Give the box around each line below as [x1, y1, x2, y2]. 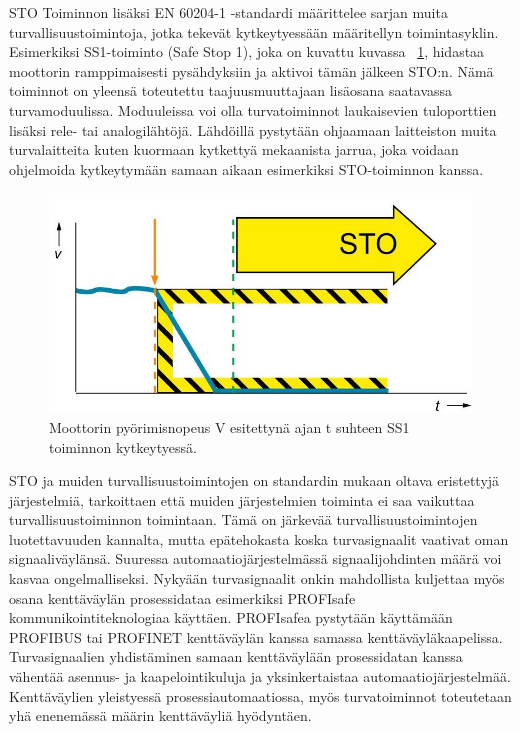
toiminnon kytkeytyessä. [49, 436, 197, 457]
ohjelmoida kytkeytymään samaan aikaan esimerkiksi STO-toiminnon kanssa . [9, 158, 484, 179]
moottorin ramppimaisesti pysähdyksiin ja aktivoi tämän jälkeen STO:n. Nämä [9, 60, 494, 81]
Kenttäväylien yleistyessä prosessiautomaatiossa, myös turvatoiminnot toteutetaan [9, 685, 512, 706]
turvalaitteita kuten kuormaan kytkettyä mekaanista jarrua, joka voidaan [9, 139, 459, 160]
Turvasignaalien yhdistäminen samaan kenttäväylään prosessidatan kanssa [9, 646, 463, 667]
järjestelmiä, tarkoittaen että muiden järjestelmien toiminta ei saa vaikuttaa [9, 489, 475, 510]
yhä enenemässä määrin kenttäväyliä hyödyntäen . [9, 705, 312, 726]
